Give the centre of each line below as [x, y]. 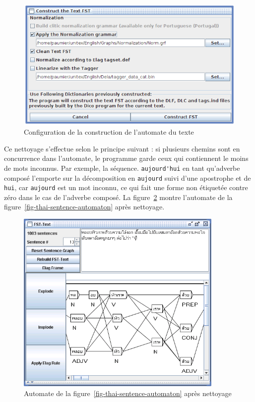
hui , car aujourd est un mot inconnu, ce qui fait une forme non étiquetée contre [126, 187]
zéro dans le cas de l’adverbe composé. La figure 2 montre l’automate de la [118, 197]
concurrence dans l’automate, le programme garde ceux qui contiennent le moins [126, 158]
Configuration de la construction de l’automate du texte [109, 132]
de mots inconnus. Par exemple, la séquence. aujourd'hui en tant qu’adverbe [122, 168]
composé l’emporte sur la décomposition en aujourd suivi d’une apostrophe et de [127, 177]
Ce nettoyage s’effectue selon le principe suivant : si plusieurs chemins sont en [122, 148]
